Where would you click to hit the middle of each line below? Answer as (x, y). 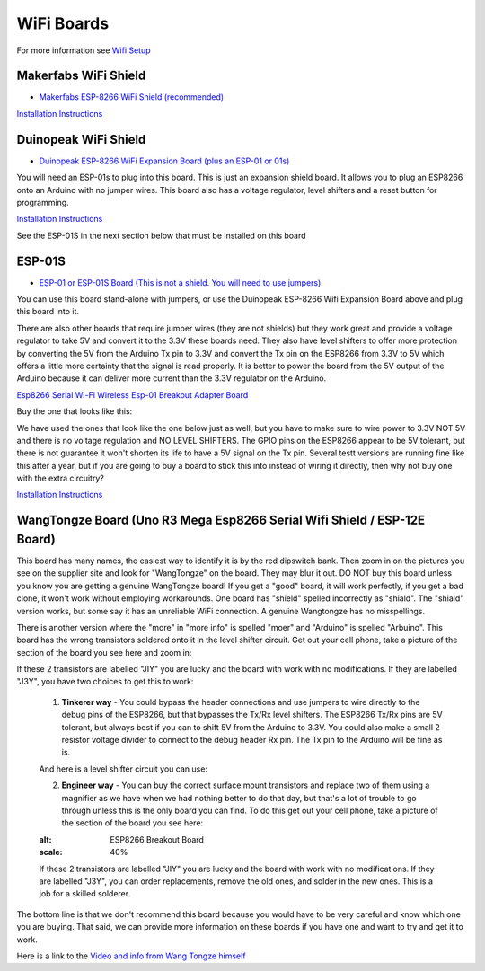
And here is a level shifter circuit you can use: (123, 769)
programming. (43, 202)
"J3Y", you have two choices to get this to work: (105, 682)
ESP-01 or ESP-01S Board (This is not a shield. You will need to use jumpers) (180, 282)
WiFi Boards (63, 23)
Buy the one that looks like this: (75, 411)
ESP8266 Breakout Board (157, 839)
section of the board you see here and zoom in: (104, 652)
